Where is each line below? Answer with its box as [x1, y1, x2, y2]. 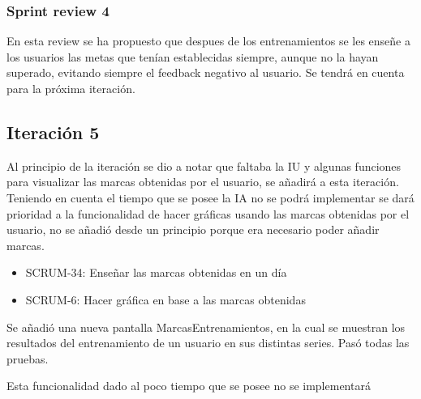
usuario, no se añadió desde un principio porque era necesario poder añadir [6, 221, 380, 238]
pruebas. [6, 350, 49, 367]
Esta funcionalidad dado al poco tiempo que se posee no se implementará [6, 377, 371, 394]
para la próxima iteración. [6, 80, 135, 96]
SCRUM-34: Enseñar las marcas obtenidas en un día [25, 264, 287, 281]
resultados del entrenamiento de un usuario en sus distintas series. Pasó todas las [6, 334, 410, 351]
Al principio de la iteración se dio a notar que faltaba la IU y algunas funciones [6, 157, 402, 174]
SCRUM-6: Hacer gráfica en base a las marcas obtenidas [25, 291, 306, 308]
